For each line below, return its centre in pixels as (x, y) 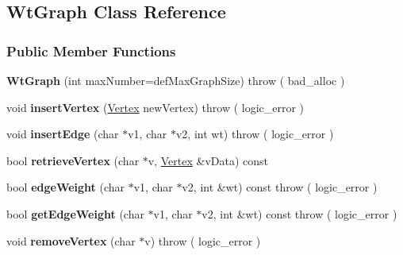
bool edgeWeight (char (66, 187)
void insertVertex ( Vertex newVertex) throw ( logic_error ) (155, 107)
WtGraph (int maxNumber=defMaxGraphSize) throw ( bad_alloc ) (176, 80)
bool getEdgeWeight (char (75, 213)
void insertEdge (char (63, 134)
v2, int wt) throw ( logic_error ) (255, 134)
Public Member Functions (91, 50)
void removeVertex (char (71, 240)
